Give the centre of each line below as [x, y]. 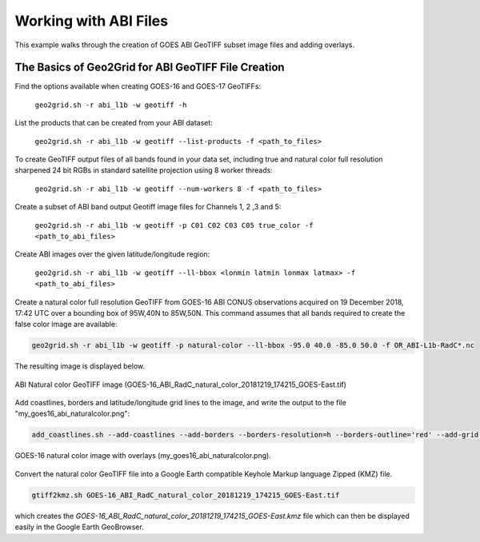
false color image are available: [66, 325]
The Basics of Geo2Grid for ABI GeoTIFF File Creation [150, 68]
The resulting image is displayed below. [80, 366]
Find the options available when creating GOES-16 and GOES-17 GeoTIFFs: [138, 86]
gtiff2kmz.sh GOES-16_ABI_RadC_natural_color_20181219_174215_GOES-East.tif [186, 495]
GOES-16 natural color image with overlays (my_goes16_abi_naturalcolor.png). [143, 456]
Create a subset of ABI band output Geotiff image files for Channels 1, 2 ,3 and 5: [148, 207]
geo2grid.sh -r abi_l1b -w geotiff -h [111, 105]
